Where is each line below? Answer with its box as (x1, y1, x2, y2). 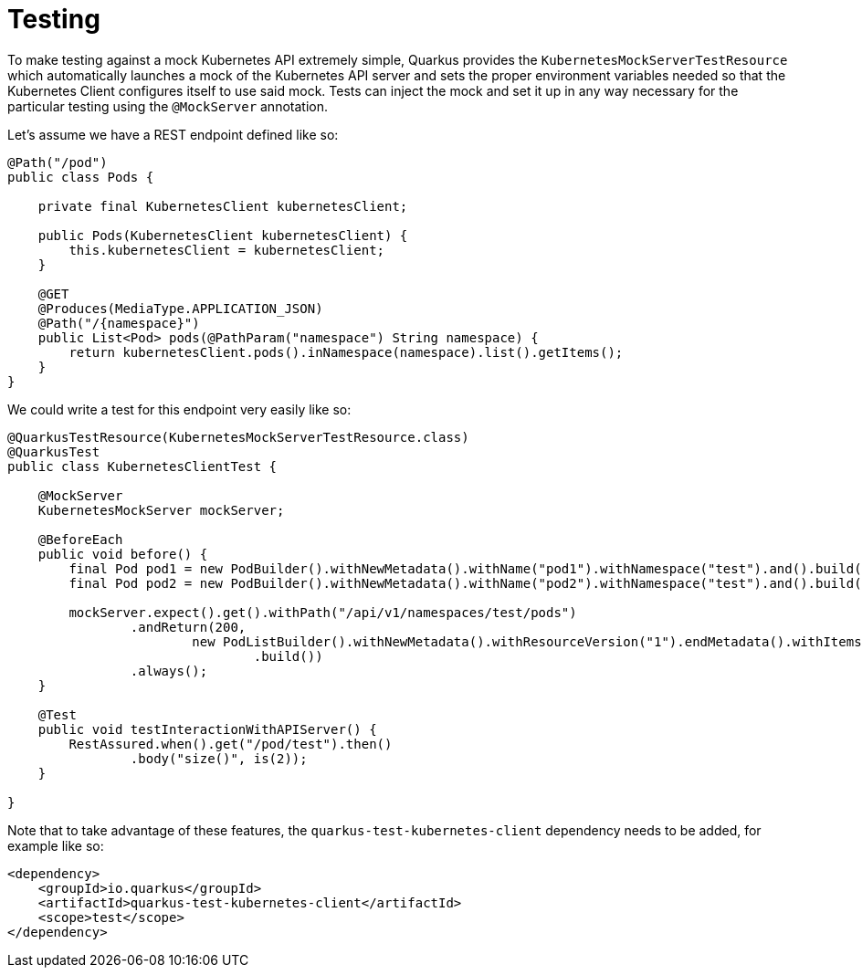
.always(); (130, 663, 208, 678)
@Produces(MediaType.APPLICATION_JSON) (37, 300, 323, 316)
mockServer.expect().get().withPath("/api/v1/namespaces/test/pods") (68, 604, 577, 620)
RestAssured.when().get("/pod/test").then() (68, 736, 393, 751)
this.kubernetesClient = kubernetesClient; (68, 242, 385, 257)
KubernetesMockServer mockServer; (37, 502, 285, 518)
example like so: (7, 837, 104, 854)
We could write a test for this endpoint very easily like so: (7, 401, 352, 417)
